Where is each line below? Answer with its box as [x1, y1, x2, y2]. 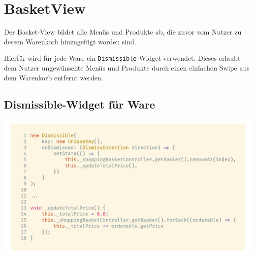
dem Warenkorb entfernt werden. [4, 72, 103, 82]
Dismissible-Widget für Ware [4, 96, 155, 111]
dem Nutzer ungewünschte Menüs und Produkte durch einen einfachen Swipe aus [4, 62, 250, 73]
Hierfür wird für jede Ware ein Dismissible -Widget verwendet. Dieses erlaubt [4, 53, 241, 63]
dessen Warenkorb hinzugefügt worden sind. [4, 36, 136, 46]
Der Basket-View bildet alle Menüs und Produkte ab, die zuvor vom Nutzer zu [4, 27, 242, 37]
